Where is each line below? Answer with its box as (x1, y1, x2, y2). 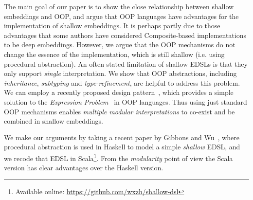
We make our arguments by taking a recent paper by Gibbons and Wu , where (4, 132, 239, 142)
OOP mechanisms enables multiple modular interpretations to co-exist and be (4, 106, 235, 116)
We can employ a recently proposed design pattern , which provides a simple (4, 87, 234, 97)
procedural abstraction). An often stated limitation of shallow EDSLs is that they (4, 58, 248, 69)
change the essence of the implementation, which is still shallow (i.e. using (4, 49, 225, 59)
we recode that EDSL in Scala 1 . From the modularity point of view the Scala (4, 151, 233, 163)
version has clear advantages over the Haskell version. (4, 163, 163, 173)
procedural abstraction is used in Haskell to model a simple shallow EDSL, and (4, 142, 240, 152)
